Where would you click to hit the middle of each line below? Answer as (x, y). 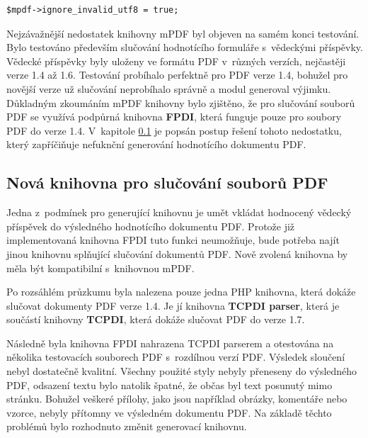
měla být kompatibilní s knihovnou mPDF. (100, 268)
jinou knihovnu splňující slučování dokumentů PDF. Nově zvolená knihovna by (177, 253)
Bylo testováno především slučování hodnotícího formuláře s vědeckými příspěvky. (185, 47)
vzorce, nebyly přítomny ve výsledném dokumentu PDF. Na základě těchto (169, 412)
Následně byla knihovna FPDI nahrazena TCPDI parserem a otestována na (170, 343)
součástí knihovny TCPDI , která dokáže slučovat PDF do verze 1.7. (156, 319)
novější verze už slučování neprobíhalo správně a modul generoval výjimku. (169, 88)
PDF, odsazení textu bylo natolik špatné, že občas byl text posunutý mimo (169, 384)
